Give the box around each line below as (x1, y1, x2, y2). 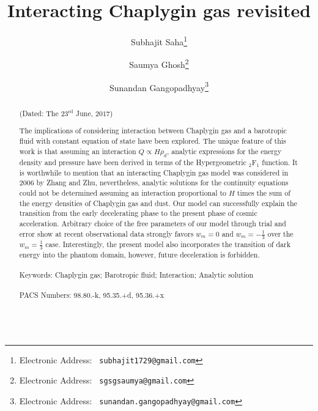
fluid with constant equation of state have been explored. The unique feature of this (19, 135, 286, 146)
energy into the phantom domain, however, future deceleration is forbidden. (19, 249, 260, 259)
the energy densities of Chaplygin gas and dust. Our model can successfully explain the (19, 198, 297, 208)
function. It (262, 157, 298, 167)
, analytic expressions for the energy (166, 146, 282, 156)
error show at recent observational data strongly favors (19, 228, 194, 239)
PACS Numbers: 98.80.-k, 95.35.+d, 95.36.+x (19, 290, 164, 300)
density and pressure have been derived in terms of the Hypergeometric (19, 157, 246, 167)
